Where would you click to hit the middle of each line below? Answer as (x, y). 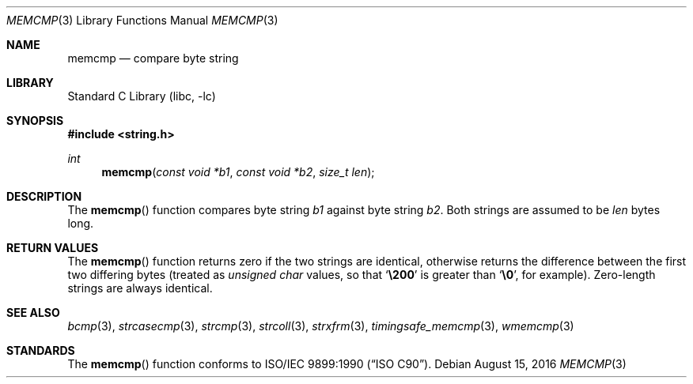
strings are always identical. (140, 288)
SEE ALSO (33, 312)
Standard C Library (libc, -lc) (142, 96)
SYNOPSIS (35, 120)
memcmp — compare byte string (153, 58)
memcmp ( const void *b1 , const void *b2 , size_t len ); (238, 172)
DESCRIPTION (44, 196)
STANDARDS (41, 350)
